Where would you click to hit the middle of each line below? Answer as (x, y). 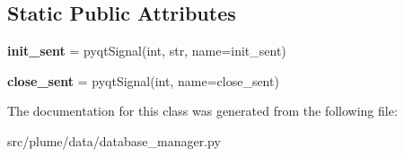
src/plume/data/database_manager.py (114, 140)
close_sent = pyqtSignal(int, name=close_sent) (143, 80)
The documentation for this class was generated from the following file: (202, 111)
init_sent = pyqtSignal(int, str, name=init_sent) (147, 51)
